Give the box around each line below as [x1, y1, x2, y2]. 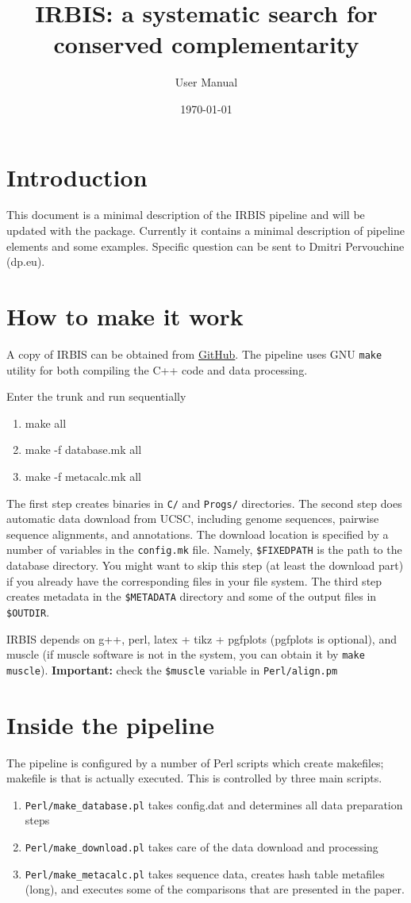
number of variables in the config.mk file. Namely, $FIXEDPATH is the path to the [6, 541, 402, 558]
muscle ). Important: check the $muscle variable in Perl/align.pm [6, 661, 338, 678]
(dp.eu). [6, 253, 45, 270]
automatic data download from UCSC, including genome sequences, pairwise [6, 510, 379, 527]
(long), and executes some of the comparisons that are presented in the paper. [25, 881, 405, 897]
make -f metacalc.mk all [25, 467, 141, 484]
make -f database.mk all [25, 441, 142, 458]
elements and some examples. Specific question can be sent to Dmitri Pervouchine [6, 237, 405, 254]
